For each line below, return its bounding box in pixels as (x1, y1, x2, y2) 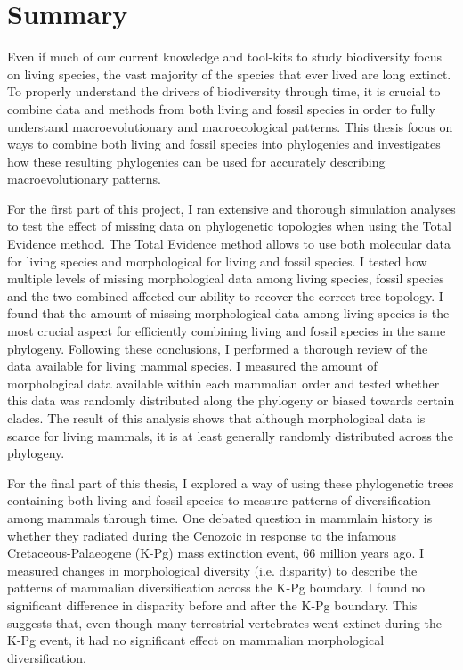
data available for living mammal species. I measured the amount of (7, 356, 378, 375)
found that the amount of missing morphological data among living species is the (7, 304, 450, 323)
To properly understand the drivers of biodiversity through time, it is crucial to (7, 82, 441, 101)
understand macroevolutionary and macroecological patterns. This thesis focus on (7, 117, 453, 135)
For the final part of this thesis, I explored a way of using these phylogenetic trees (7, 473, 454, 492)
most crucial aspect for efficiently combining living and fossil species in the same (7, 322, 446, 340)
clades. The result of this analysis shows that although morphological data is (7, 409, 426, 427)
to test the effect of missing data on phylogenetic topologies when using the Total (7, 217, 451, 235)
